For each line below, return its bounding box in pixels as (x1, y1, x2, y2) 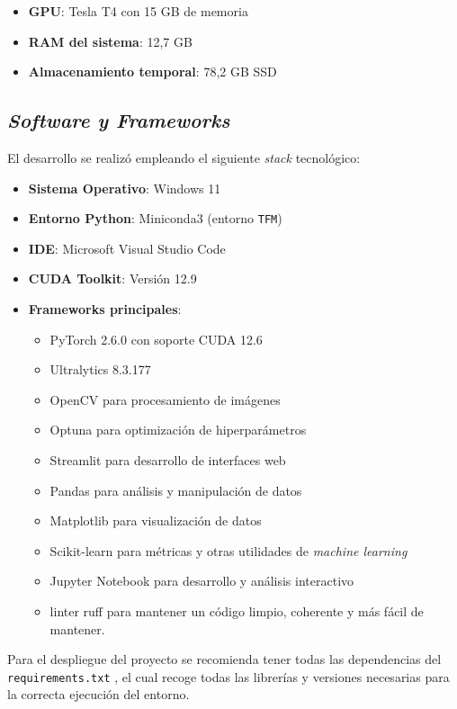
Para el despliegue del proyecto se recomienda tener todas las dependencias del (7, 650, 442, 669)
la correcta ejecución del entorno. (7, 685, 190, 704)
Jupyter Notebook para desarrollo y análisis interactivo (49, 571, 354, 590)
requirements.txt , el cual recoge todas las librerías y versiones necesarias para (7, 667, 450, 686)
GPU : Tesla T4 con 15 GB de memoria (28, 2, 248, 20)
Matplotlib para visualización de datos (49, 511, 262, 530)
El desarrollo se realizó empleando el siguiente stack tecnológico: (7, 148, 361, 166)
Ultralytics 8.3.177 (49, 360, 151, 379)
